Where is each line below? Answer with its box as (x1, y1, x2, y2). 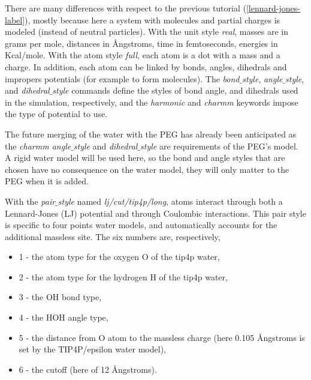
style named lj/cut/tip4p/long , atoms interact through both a (58, 195, 283, 207)
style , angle (242, 72, 283, 85)
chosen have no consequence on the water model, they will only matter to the (5, 163, 289, 175)
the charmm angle (5, 139, 71, 152)
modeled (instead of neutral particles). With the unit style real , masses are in (5, 25, 288, 38)
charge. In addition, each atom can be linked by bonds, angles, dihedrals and (5, 60, 287, 73)
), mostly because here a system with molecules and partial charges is (25, 13, 280, 26)
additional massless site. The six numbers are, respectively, (5, 230, 221, 243)
